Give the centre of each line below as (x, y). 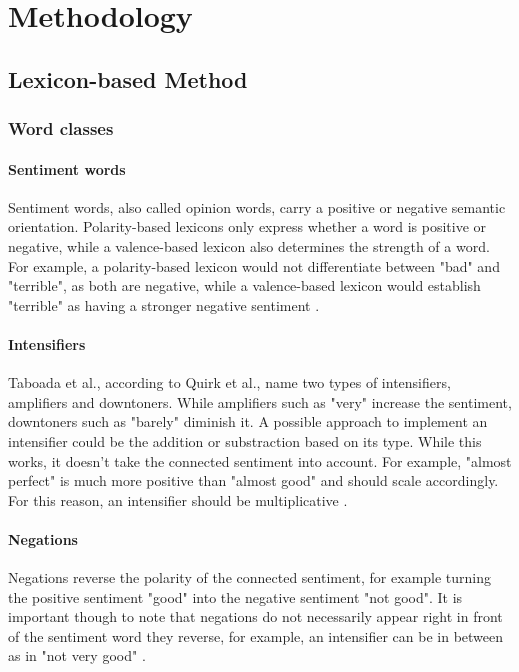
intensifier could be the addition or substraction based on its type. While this (245, 440)
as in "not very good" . (77, 655)
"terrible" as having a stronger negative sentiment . (164, 304)
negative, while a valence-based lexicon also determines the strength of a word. (249, 245)
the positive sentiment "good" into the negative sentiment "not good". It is (235, 596)
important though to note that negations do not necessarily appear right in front (255, 616)
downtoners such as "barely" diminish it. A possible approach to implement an (248, 421)
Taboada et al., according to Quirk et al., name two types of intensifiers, (229, 382)
